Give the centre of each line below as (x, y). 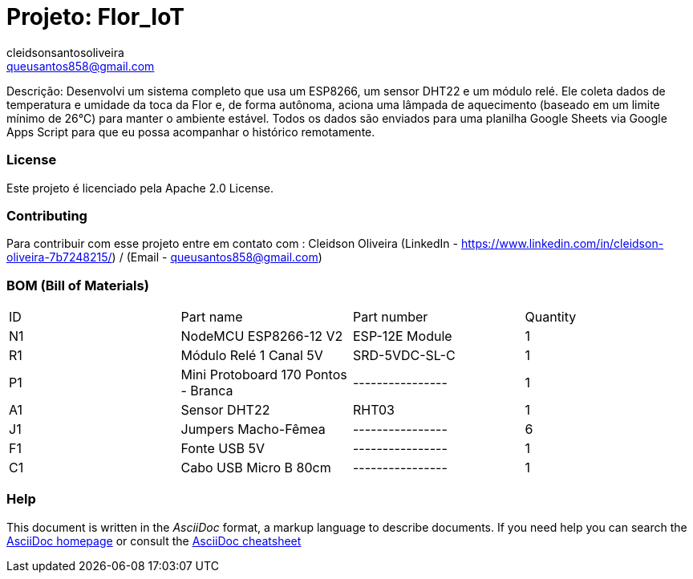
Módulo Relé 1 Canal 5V (252, 355)
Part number (391, 317)
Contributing (47, 215)
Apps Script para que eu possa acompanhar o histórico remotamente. (191, 132)
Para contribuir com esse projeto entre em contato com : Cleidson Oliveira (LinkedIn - (232, 244)
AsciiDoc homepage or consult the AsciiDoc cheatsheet (154, 541)
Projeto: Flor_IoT (95, 17)
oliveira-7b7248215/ (59, 257)
